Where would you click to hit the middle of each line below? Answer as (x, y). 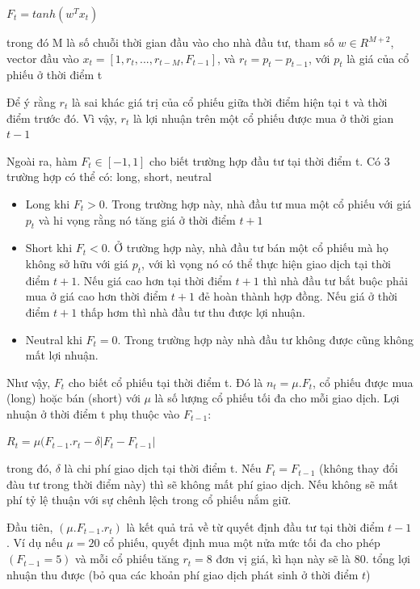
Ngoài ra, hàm (42, 160)
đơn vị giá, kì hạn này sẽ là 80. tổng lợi (313, 559)
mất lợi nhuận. (62, 355)
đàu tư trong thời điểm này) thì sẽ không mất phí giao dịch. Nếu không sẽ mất (202, 484)
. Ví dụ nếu (35, 543)
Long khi (48, 203)
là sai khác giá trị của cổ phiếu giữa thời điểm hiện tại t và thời (229, 101)
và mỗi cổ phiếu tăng (127, 559)
